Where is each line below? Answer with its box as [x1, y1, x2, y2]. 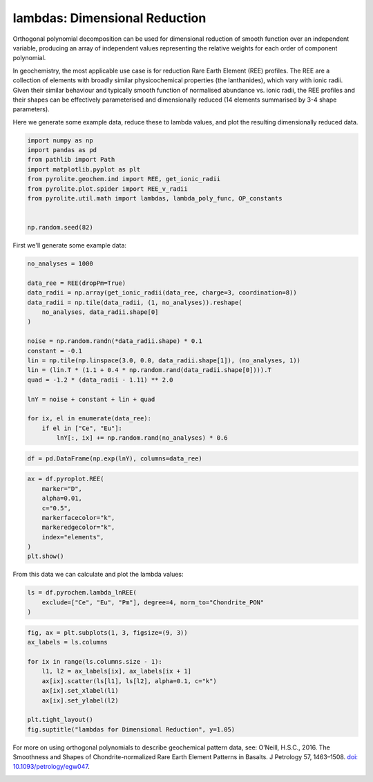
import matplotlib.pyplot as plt [27, 165, 141, 173]
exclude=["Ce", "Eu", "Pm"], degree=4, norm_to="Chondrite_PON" [41, 598, 265, 606]
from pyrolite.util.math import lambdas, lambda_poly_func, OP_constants [27, 194, 283, 202]
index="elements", [41, 533, 104, 541]
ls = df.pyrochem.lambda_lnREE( [27, 588, 137, 597]
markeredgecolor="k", [41, 523, 115, 532]
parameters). [12, 105, 50, 113]
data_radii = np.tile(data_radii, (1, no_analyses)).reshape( [27, 298, 242, 306]
